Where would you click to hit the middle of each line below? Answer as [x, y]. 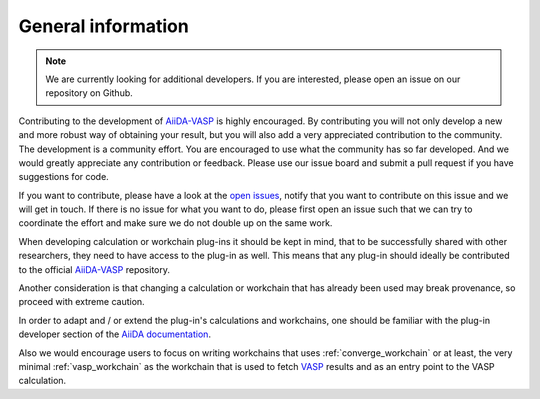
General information [103, 26]
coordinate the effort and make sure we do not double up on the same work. [175, 223]
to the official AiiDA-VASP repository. [94, 269]
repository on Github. [89, 93]
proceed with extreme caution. [81, 302]
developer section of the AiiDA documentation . [115, 334]
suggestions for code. [63, 177]
